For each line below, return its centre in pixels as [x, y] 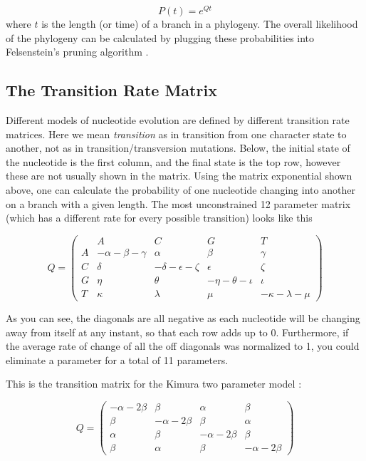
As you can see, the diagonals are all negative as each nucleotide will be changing [183, 318]
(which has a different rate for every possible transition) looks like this [159, 218]
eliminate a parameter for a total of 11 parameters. [117, 359]
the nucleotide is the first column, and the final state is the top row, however [173, 161]
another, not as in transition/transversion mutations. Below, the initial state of [178, 148]
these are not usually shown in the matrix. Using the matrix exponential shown [179, 176]
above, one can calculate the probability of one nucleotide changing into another [181, 190]
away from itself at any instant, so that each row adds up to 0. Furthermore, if [177, 332]
